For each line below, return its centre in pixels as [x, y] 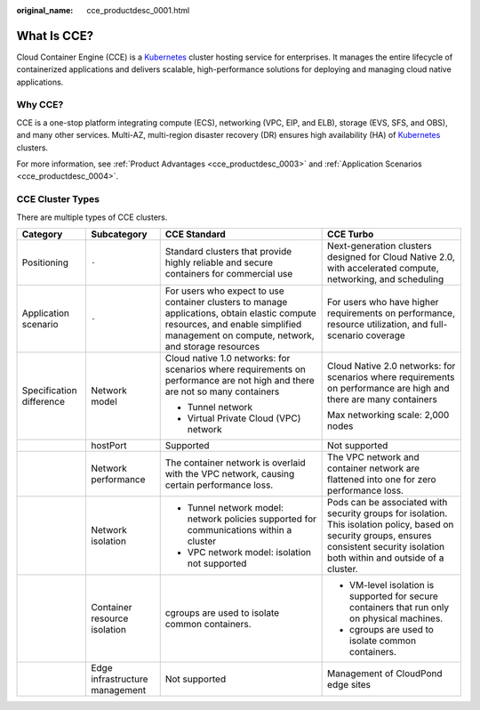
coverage [386, 335]
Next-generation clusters [380, 246]
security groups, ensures [380, 536]
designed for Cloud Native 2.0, [391, 256]
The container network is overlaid [235, 463]
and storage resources [212, 346]
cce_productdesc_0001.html [138, 10]
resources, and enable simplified [233, 324]
